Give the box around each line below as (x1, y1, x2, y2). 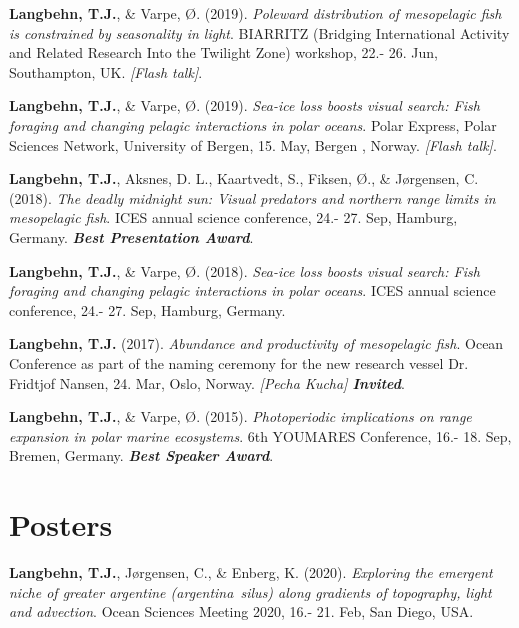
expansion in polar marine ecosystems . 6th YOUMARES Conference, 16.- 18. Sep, (9, 425, 512, 446)
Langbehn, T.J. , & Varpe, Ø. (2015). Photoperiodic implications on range (9, 406, 472, 427)
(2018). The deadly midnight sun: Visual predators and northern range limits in (9, 187, 496, 208)
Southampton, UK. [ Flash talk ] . (9, 61, 203, 82)
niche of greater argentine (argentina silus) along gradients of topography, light (9, 581, 492, 602)
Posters (9, 504, 113, 545)
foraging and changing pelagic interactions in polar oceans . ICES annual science (9, 280, 496, 301)
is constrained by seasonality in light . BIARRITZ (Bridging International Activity (9, 22, 510, 43)
